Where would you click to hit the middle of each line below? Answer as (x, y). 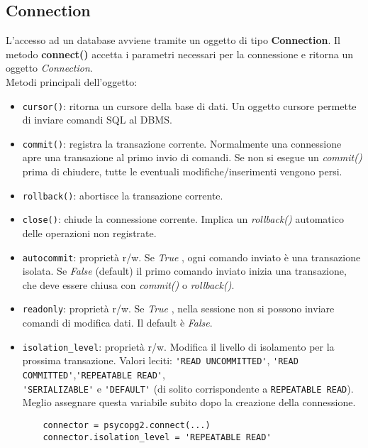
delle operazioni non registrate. (89, 233)
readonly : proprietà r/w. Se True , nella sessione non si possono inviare (178, 308)
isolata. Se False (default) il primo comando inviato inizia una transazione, (184, 271)
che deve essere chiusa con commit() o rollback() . (128, 284)
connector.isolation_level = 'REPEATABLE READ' (157, 437)
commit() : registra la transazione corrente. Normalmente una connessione (182, 143)
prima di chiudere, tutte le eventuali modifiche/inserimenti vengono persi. (182, 171)
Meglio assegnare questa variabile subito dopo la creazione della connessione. (189, 402)
